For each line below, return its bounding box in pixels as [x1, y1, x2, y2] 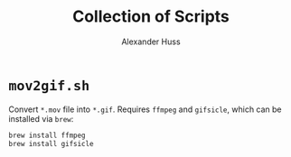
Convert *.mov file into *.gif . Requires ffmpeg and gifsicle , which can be [8, 104, 282, 115]
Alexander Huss [120, 36, 182, 47]
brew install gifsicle [8, 139, 94, 148]
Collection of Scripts [72, 6, 230, 27]
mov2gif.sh [8, 77, 90, 94]
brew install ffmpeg [8, 131, 87, 140]
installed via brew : [8, 113, 74, 124]
